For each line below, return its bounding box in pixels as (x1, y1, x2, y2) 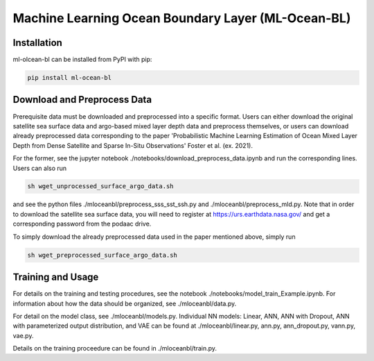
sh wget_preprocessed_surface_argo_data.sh (27, 251, 178, 259)
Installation (12, 37, 62, 49)
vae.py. (12, 331, 34, 339)
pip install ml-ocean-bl (27, 74, 112, 82)
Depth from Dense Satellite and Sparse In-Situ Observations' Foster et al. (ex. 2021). (12, 141, 253, 149)
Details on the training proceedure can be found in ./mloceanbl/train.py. (12, 344, 217, 353)
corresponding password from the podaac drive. (12, 219, 152, 228)
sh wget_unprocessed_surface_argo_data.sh (27, 183, 174, 190)
